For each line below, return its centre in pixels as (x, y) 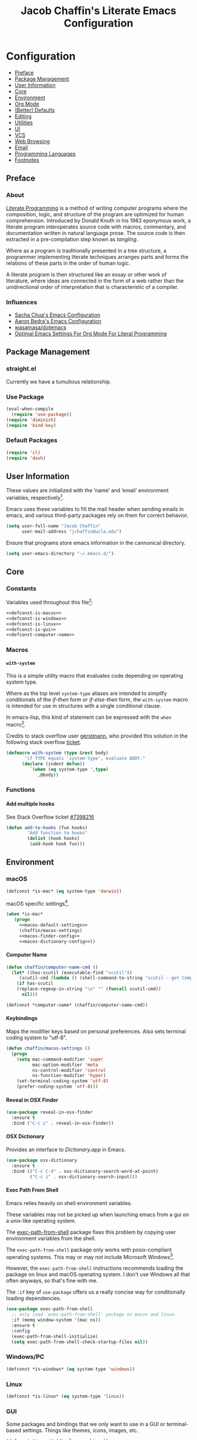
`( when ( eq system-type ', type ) (69, 769)
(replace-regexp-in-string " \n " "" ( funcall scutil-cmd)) (89, 989)
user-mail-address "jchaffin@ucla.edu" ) (72, 531)
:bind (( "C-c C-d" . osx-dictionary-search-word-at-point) (85, 1171)
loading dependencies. (34, 1298)
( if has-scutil (35, 984)
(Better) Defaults (35, 110)
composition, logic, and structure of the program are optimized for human (95, 214)
